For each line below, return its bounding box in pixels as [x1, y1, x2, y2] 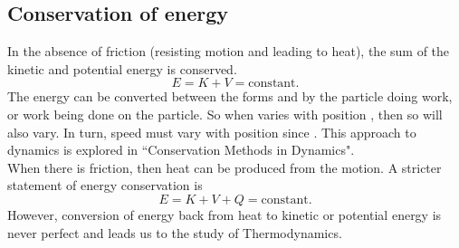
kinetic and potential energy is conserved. [7, 59, 237, 78]
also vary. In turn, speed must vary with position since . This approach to [7, 122, 416, 141]
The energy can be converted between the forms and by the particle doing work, [7, 87, 453, 106]
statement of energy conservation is [7, 176, 203, 195]
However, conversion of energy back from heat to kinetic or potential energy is [7, 205, 442, 224]
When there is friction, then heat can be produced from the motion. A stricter [7, 157, 442, 176]
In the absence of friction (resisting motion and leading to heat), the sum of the [7, 42, 450, 61]
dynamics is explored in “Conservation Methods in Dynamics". [7, 140, 355, 159]
